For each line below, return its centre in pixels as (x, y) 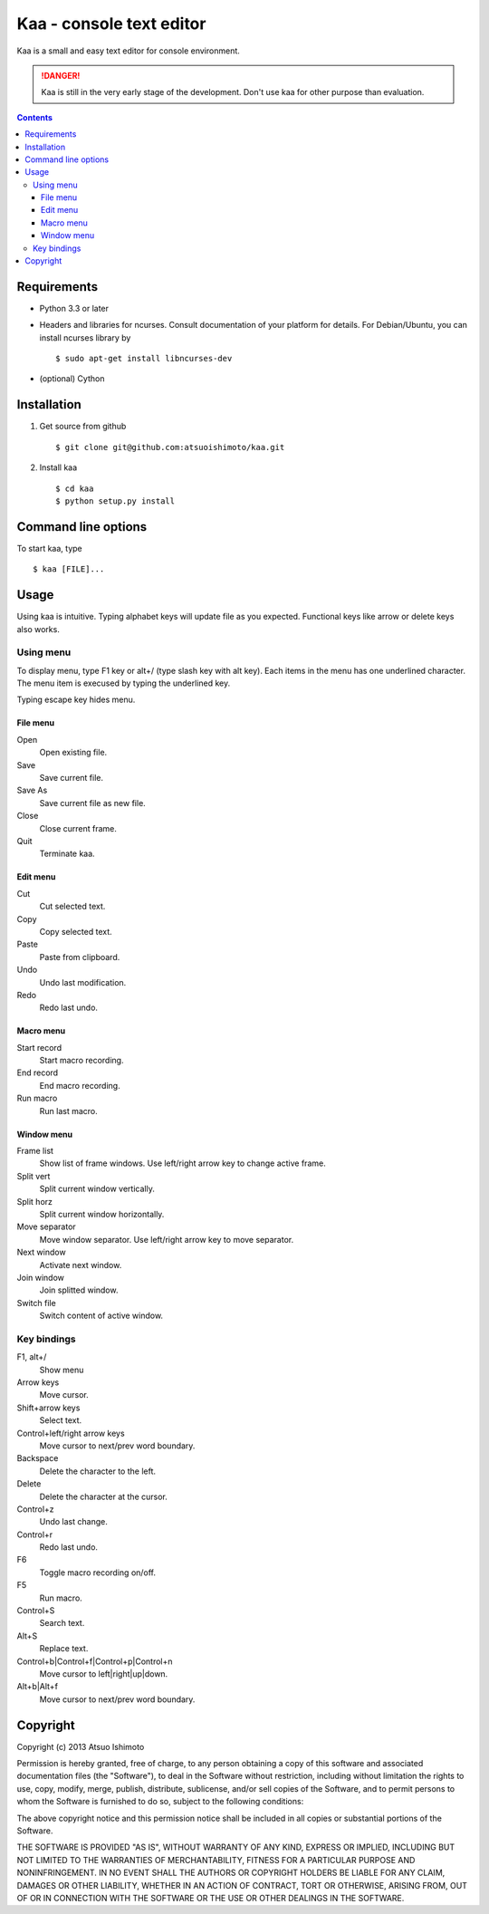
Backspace (38, 1458)
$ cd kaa (75, 488)
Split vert (34, 1176)
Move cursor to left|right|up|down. (104, 1674)
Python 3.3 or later (74, 308)
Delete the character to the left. (98, 1471)
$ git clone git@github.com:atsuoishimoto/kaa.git (170, 447)
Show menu (62, 1370)
